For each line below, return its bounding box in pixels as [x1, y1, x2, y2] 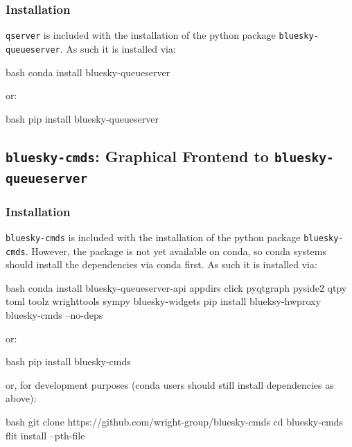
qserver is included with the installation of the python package [6, 28, 276, 42]
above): [6, 391, 37, 405]
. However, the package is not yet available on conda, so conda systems [25, 243, 326, 258]
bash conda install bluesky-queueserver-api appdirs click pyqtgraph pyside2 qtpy [6, 280, 347, 295]
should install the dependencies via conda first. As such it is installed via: [6, 257, 317, 272]
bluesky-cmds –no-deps [6, 307, 103, 322]
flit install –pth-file [6, 428, 85, 442]
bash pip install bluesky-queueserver [6, 111, 159, 125]
